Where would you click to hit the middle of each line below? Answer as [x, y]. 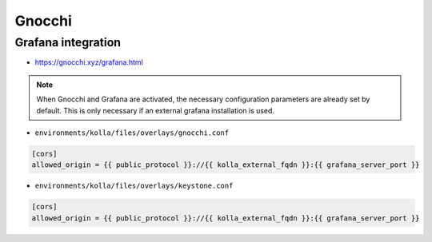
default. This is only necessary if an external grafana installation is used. [156, 110]
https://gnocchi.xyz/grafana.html [89, 62]
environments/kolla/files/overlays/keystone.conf [134, 186]
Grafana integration [68, 42]
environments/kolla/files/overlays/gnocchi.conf [132, 133]
